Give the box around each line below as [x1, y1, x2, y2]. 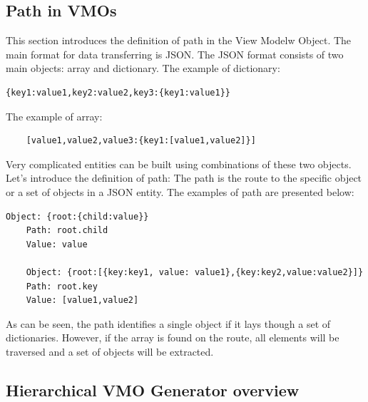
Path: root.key [26, 281, 98, 292]
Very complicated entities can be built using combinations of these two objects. [6, 156, 352, 171]
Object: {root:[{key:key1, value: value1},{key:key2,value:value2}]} [26, 267, 364, 277]
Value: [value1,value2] [26, 295, 139, 306]
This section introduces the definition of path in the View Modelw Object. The [6, 33, 352, 48]
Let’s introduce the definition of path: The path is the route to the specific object [6, 170, 362, 185]
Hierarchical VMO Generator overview [6, 378, 300, 401]
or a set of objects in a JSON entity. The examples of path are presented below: [6, 184, 354, 199]
